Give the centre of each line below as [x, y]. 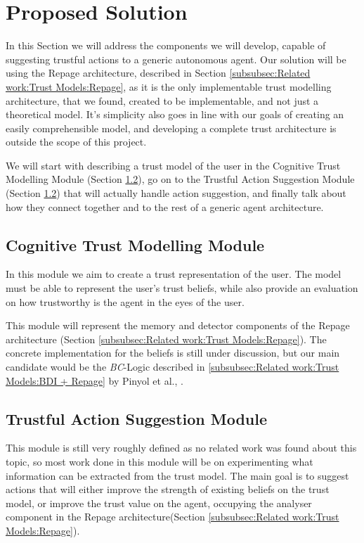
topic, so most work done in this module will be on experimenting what [160, 461]
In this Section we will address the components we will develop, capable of [166, 45]
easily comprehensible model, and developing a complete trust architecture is [171, 128]
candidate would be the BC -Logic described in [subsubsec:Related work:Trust [173, 367]
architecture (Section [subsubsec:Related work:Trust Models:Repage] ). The [166, 339]
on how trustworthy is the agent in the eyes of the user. [125, 301]
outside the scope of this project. [76, 142]
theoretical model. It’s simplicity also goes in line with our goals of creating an [175, 114]
